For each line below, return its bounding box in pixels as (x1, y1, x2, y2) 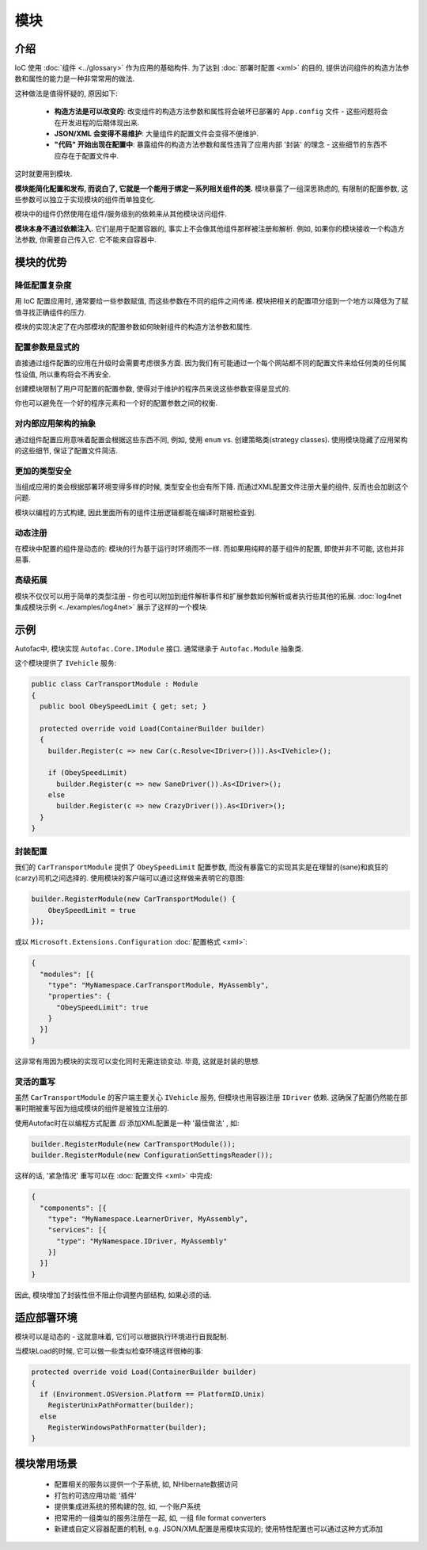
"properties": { (47, 991, 111, 1001)
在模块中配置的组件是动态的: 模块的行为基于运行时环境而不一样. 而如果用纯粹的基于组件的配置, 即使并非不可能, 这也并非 (14, 544, 405, 553)
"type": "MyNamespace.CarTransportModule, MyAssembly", (47, 980, 270, 990)
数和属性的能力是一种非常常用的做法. (14, 74, 135, 83)
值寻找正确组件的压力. (14, 307, 87, 317)
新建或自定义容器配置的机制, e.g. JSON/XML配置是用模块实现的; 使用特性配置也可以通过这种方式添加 (54, 1524, 384, 1533)
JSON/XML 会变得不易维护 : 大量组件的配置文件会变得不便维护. (54, 129, 259, 139)
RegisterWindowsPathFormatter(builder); (47, 1423, 207, 1432)
